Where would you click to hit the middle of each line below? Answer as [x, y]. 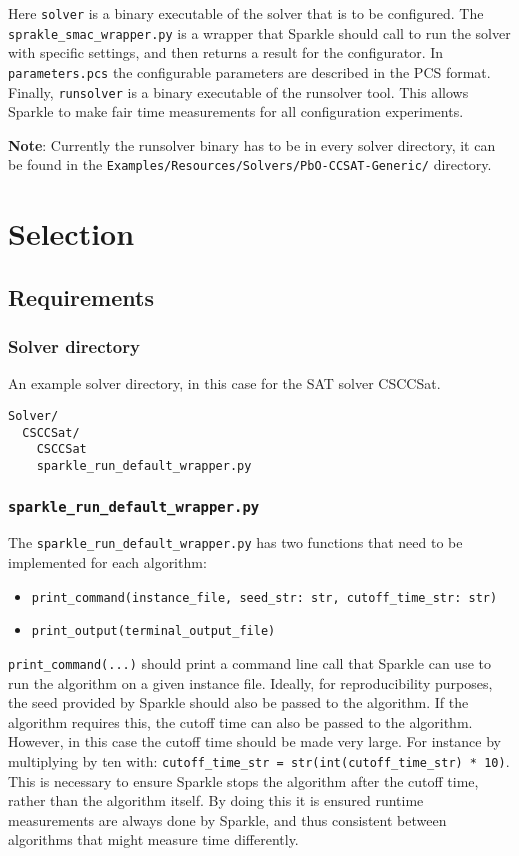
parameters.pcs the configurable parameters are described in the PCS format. [249, 71]
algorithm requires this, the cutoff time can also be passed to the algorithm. [240, 721]
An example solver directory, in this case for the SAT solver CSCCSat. [224, 383]
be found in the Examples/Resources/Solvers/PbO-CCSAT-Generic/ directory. [250, 164]
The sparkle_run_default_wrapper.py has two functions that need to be [235, 542]
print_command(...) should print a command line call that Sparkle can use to [249, 663]
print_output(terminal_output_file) [153, 631]
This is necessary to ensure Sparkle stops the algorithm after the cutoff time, [243, 780]
